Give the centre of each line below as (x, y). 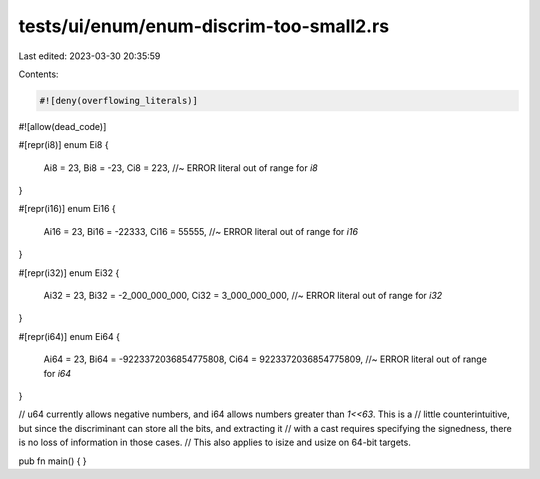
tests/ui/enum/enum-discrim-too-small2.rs (204, 26)
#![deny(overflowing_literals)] (119, 100)
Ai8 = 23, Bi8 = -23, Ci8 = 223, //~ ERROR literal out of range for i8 (181, 167)
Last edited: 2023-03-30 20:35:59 (89, 56)
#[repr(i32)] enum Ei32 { (69, 272)
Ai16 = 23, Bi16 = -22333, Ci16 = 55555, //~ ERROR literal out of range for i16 (201, 231)
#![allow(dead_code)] (62, 126)
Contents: (38, 74)
